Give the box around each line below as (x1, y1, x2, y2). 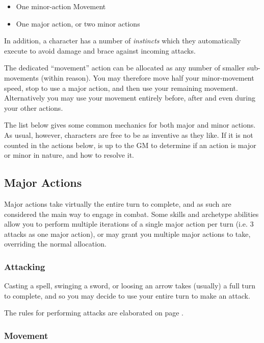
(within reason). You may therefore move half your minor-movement (41, 72, 254, 83)
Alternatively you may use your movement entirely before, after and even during (4, 92, 256, 103)
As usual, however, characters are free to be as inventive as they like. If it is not (4, 129, 253, 140)
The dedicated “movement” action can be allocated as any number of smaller (4, 62, 245, 73)
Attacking (4, 260, 45, 273)
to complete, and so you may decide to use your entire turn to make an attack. (4, 290, 250, 301)
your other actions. (4, 102, 63, 113)
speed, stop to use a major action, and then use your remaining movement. (4, 82, 238, 93)
